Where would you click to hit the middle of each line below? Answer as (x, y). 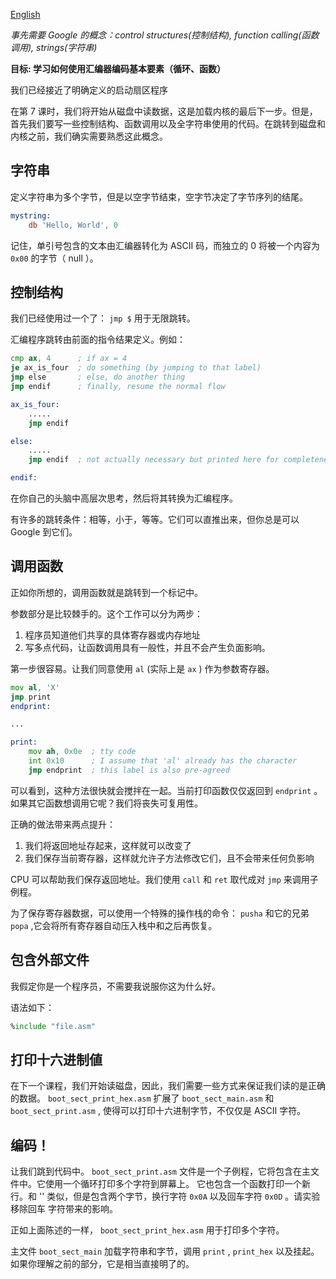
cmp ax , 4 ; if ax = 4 (69, 359)
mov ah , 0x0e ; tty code (82, 752)
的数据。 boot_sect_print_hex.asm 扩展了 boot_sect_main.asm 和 (142, 1098)
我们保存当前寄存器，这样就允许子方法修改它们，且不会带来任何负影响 (169, 858)
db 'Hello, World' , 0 (73, 225)
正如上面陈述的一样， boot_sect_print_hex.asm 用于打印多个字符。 (147, 1230)
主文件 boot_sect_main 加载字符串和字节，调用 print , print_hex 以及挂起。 (165, 1251)
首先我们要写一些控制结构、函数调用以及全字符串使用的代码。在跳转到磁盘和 (168, 123)
